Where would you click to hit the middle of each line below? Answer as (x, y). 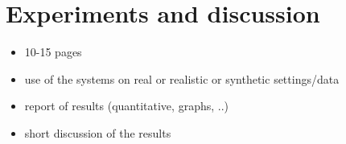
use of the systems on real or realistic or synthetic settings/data (182, 78)
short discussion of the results (98, 132)
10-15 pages (53, 52)
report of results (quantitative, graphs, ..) (126, 106)
